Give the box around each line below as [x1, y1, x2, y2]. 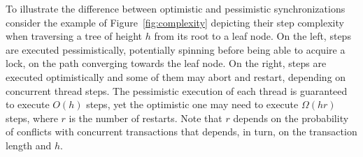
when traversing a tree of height [6, 29, 143, 43]
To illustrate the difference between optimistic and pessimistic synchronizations [6, 1, 346, 15]
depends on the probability [233, 110, 349, 125]
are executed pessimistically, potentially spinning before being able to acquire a [6, 42, 346, 57]
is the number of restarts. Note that [69, 110, 222, 125]
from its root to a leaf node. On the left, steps [154, 29, 351, 43]
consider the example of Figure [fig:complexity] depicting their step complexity [6, 15, 344, 29]
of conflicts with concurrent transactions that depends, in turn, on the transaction [6, 124, 357, 139]
